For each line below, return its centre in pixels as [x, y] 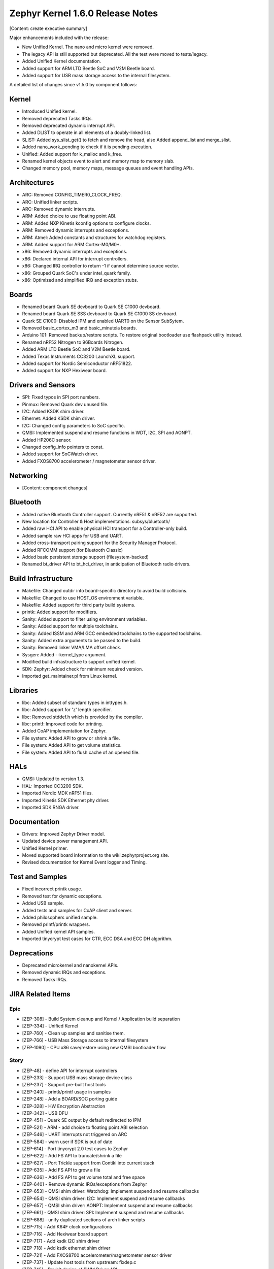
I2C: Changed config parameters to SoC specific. [74, 425]
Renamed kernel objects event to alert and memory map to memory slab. [98, 161]
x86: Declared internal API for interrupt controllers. [75, 258]
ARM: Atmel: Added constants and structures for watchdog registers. [94, 237]
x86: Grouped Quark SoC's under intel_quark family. [77, 273]
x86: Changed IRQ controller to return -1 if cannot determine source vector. [101, 266]
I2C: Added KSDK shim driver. [53, 412]
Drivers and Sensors [42, 385]
